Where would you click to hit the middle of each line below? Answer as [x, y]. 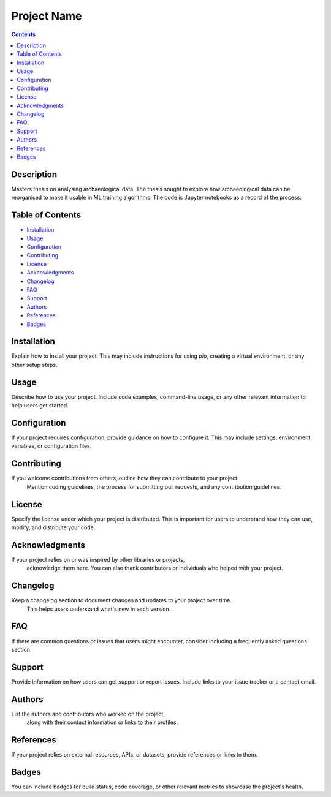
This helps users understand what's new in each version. [99, 609]
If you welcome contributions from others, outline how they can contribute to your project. [125, 478]
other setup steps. [34, 365]
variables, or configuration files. [51, 446]
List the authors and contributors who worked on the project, [88, 714]
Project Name [47, 16]
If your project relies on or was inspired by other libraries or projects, [98, 559]
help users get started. [40, 406]
